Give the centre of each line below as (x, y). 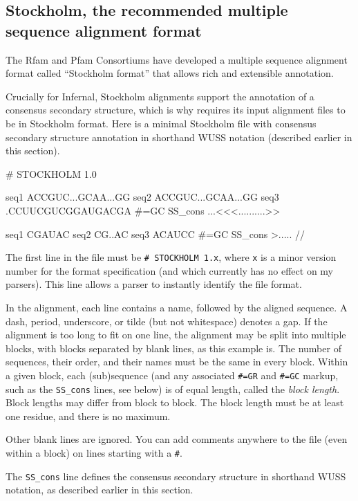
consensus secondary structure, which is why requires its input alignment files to (176, 110)
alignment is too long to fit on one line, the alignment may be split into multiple (176, 335)
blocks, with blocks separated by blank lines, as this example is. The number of (173, 348)
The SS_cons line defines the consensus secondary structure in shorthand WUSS (176, 476)
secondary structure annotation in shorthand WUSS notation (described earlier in (179, 137)
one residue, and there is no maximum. (88, 416)
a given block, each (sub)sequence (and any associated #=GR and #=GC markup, (172, 375)
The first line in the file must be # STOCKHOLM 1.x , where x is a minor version (171, 257)
